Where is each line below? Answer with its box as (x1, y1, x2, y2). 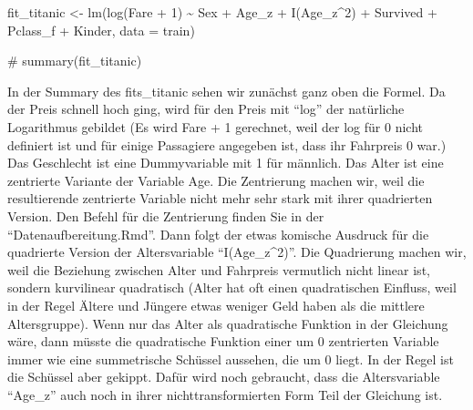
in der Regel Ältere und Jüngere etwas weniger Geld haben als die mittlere (7, 295, 425, 314)
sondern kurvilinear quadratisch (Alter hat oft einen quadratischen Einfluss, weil (7, 278, 457, 297)
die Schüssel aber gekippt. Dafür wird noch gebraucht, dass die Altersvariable (7, 367, 440, 386)
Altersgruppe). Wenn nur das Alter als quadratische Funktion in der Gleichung (7, 313, 448, 333)
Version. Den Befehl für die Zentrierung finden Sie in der (7, 206, 324, 225)
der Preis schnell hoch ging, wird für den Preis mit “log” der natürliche (7, 99, 405, 118)
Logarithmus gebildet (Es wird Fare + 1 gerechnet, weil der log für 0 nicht (7, 117, 423, 136)
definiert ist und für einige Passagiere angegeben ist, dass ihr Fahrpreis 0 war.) (7, 135, 447, 154)
